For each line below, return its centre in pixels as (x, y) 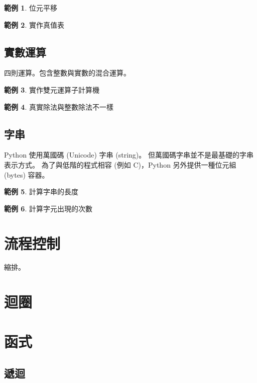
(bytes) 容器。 (27, 174)
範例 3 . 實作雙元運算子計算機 (52, 89)
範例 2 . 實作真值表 (34, 24)
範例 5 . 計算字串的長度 (41, 191)
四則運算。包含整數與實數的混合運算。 (67, 73)
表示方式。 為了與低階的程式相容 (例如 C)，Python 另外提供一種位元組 (120, 164)
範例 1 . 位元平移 (31, 8)
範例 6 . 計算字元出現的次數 (48, 208)
